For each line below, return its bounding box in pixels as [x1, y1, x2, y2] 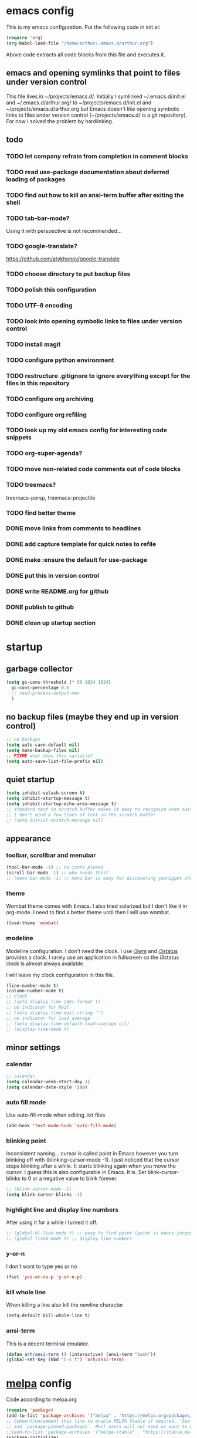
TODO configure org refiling [6, 411, 87, 419]
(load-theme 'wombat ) [6, 920, 59, 926]
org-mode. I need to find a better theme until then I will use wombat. [6, 909, 171, 916]
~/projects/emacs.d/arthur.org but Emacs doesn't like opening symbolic [6, 105, 180, 112]
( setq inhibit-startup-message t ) [6, 796, 91, 802]
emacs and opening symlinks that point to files [6, 68, 181, 78]
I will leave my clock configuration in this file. [6, 971, 114, 978]
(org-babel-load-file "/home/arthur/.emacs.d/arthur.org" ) [6, 40, 154, 46]
